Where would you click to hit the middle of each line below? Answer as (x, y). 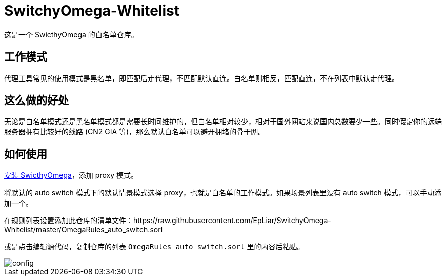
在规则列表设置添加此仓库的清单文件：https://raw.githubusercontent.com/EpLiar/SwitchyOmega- (168, 221)
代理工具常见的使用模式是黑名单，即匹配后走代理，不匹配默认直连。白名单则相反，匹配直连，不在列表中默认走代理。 (201, 78)
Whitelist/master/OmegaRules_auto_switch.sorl (84, 230)
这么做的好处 (36, 101)
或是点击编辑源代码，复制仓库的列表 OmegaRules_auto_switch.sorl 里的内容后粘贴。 (154, 247)
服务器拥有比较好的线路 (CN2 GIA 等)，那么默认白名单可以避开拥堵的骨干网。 (135, 132)
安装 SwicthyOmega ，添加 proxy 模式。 (71, 175)
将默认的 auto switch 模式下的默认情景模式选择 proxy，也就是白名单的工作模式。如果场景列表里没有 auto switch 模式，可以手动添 (223, 193)
